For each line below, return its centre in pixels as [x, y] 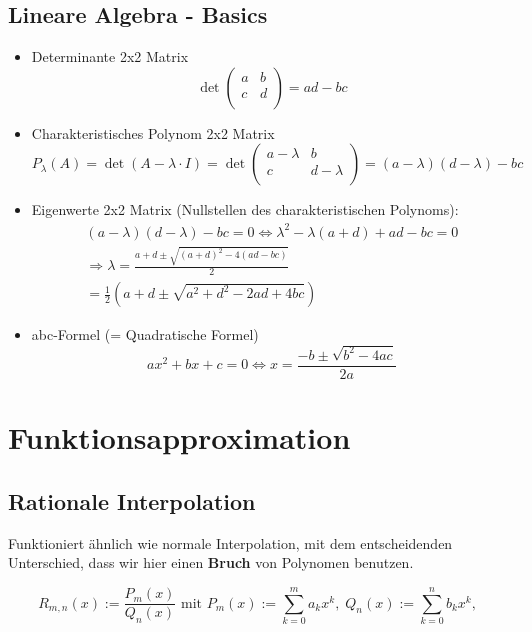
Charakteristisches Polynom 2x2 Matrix [153, 132]
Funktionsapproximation [179, 437]
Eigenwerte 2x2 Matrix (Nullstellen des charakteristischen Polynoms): [245, 209]
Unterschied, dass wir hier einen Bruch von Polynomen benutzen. [211, 562]
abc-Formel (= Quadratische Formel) [145, 334]
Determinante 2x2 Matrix [110, 56]
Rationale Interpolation [132, 500]
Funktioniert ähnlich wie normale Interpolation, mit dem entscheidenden [230, 542]
